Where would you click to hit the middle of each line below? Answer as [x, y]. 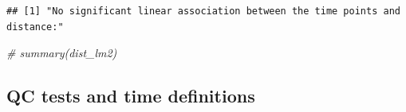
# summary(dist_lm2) [62, 53]
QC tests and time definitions [131, 96]
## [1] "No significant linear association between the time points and [203, 11]
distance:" [35, 27]
